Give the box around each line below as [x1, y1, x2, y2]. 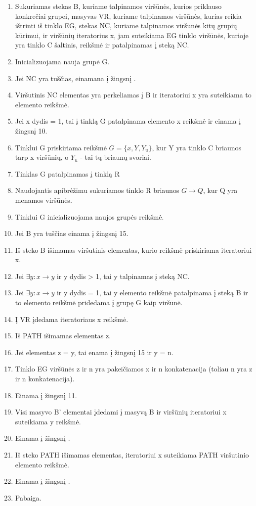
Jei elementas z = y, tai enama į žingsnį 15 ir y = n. [15, 347, 173, 357]
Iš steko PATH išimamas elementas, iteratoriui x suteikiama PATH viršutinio [15, 450, 249, 460]
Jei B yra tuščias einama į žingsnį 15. [15, 228, 128, 238]
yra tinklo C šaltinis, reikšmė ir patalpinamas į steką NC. [15, 40, 189, 50]
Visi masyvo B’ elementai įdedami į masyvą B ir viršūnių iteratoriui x [15, 407, 227, 417]
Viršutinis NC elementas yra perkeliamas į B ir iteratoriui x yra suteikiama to [15, 90, 252, 100]
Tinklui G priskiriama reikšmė [15, 142, 107, 152]
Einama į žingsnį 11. [15, 390, 77, 400]
